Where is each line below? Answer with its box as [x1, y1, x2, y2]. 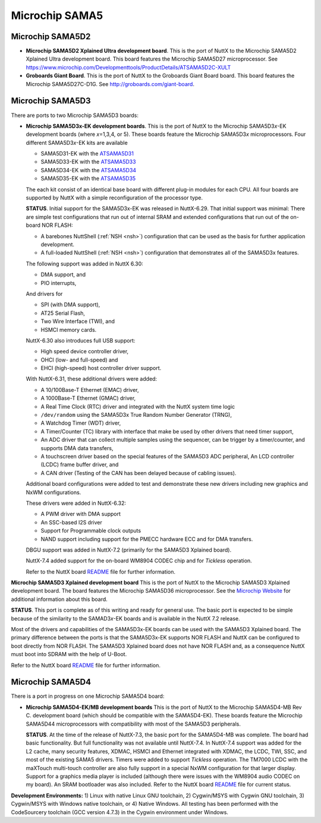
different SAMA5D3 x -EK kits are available [26, 139, 128, 146]
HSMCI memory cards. [40, 326, 97, 333]
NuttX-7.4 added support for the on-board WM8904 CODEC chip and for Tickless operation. [26, 557, 252, 564]
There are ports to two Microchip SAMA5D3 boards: [11, 112, 139, 119]
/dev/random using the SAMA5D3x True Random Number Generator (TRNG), [40, 411, 232, 419]
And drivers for [26, 290, 63, 297]
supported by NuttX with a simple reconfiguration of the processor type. [26, 194, 203, 201]
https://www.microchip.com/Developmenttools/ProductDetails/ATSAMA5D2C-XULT [26, 64, 231, 71]
